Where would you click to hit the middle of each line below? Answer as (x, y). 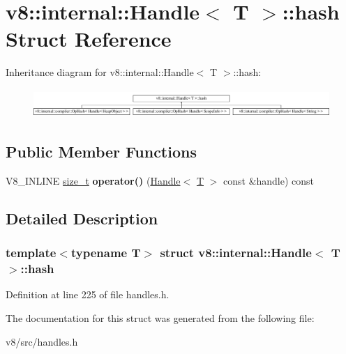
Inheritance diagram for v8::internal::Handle (100, 72)
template (31, 253)
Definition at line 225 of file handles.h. (88, 294)
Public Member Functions (101, 152)
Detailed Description (82, 218)
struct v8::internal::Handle (236, 253)
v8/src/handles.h (42, 341)
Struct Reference (89, 39)
